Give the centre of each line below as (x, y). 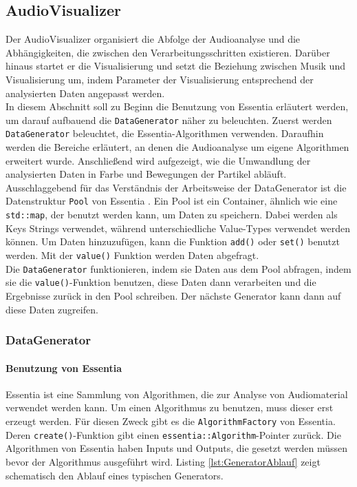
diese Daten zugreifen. (52, 309)
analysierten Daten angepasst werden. (85, 93)
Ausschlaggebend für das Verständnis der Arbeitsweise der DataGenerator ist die (176, 187)
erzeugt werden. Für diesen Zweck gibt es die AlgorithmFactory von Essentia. (171, 421)
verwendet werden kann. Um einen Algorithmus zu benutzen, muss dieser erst (170, 407)
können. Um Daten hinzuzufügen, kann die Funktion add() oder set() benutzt (173, 241)
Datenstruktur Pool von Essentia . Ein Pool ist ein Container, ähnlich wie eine (172, 201)
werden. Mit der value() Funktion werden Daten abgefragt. (132, 255)
